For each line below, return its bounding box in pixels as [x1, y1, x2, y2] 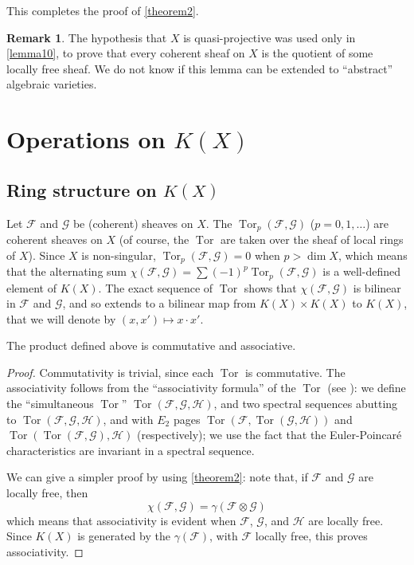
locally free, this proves [255, 528, 368, 544]
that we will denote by [6, 310, 116, 327]
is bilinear [353, 279, 401, 296]
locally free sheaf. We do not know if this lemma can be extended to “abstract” [6, 60, 393, 77]
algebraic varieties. [6, 76, 97, 92]
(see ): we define [327, 379, 406, 396]
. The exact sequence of [98, 279, 213, 296]
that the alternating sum [6, 263, 127, 280]
